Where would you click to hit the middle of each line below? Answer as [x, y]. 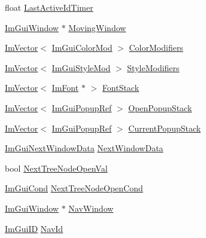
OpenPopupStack [160, 107]
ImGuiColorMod [82, 48]
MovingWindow [97, 27]
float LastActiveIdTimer [49, 7]
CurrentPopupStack [165, 128]
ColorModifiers [156, 48]
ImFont [65, 88]
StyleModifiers [153, 67]
